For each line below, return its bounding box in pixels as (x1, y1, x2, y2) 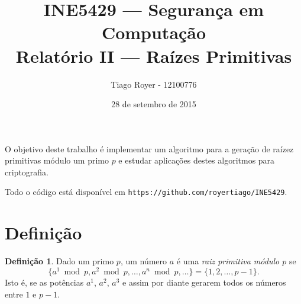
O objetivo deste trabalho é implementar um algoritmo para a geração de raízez (5, 142, 294, 155)
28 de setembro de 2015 (111, 98, 196, 110)
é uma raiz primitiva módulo (176, 255, 280, 267)
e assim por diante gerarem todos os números (122, 276, 286, 288)
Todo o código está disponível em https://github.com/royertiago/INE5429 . (5, 185, 287, 198)
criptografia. (5, 165, 48, 178)
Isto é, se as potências (5, 276, 84, 288)
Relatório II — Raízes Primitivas (15, 43, 292, 68)
